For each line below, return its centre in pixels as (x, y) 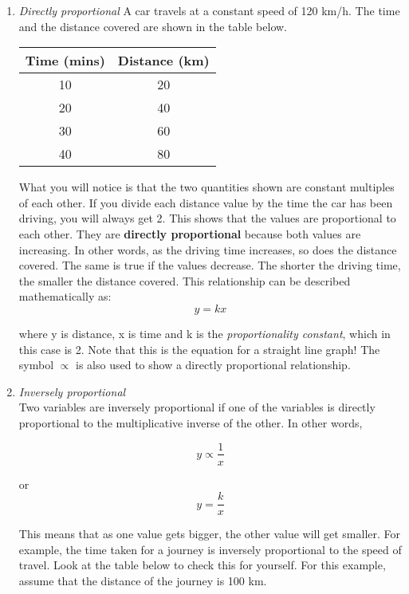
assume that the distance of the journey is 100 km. (143, 580)
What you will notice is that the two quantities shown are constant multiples (206, 187)
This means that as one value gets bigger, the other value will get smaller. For (210, 534)
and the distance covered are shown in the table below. (153, 26)
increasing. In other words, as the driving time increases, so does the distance (208, 249)
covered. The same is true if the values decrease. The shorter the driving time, (210, 265)
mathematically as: (65, 296)
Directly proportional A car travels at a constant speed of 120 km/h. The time (209, 10)
